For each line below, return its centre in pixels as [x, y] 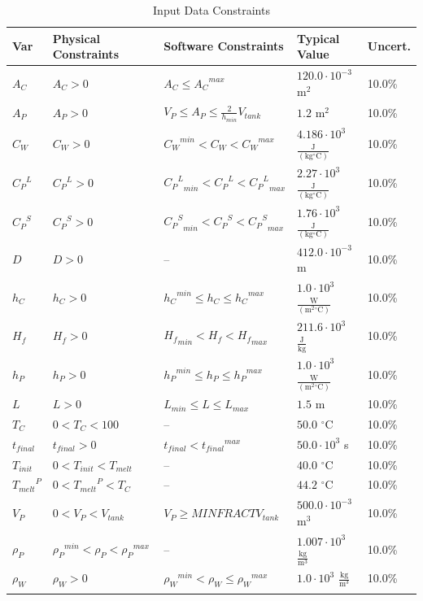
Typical [318, 38]
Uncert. [389, 46]
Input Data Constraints [211, 10]
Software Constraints [224, 46]
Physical [76, 38]
